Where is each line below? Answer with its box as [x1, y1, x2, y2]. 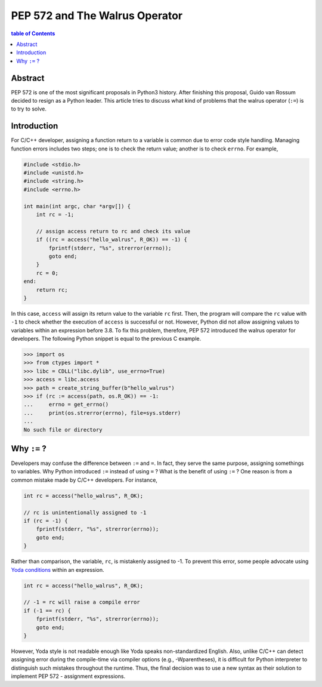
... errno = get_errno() [23, 401, 109, 408]
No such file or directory [23, 426, 103, 433]
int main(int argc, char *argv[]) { [23, 203, 131, 210]
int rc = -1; [36, 211, 75, 218]
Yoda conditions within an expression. [11, 566, 104, 573]
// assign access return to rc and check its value [36, 227, 191, 235]
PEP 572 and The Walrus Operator [11, 9, 183, 22]
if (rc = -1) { [23, 517, 68, 525]
